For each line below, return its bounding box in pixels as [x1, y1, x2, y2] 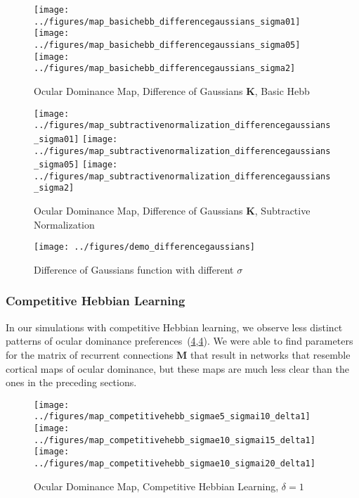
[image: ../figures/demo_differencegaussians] [34, 242, 255, 253]
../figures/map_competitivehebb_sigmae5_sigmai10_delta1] [34, 411, 311, 422]
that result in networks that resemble [190, 347, 351, 362]
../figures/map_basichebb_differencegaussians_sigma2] [34, 63, 296, 74]
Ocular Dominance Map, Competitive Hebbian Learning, [34, 478, 279, 493]
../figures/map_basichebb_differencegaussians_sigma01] [34, 16, 301, 27]
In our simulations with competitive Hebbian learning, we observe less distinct [6, 319, 343, 334]
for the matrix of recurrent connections [6, 347, 174, 362]
